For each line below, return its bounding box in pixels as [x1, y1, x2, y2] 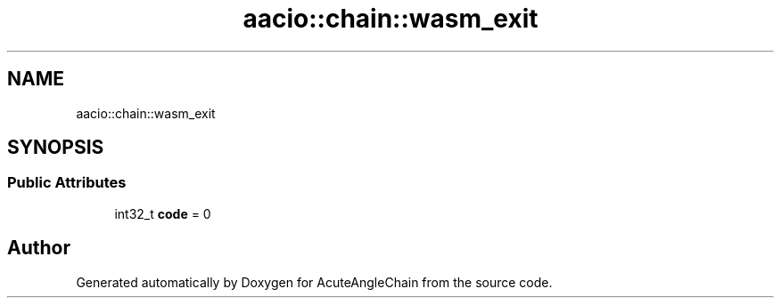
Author [7, 237, 70, 260]
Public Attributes [7, 173, 127, 192]
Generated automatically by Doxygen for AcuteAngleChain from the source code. [76, 274, 553, 290]
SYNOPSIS [7, 136, 104, 159]
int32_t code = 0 [114, 205, 211, 221]
